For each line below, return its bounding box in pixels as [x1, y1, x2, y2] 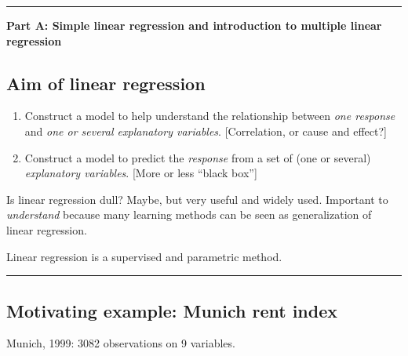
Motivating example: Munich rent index [6, 298, 337, 322]
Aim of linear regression [6, 71, 206, 95]
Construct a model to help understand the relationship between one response [24, 107, 395, 124]
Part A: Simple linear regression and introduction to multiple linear [6, 17, 382, 33]
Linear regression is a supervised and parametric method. [6, 248, 282, 264]
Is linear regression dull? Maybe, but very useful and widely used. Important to [6, 191, 388, 207]
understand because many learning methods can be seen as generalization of [6, 206, 372, 223]
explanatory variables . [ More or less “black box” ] [24, 165, 257, 181]
